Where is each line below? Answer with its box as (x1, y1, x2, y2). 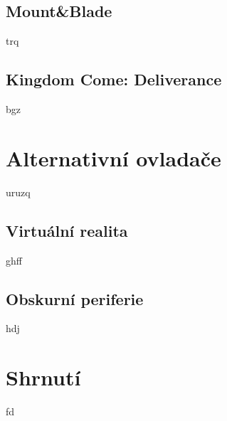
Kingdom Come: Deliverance (6, 68, 222, 90)
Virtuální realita (6, 219, 128, 241)
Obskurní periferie (6, 287, 144, 309)
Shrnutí (6, 363, 81, 392)
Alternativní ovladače (6, 143, 221, 172)
